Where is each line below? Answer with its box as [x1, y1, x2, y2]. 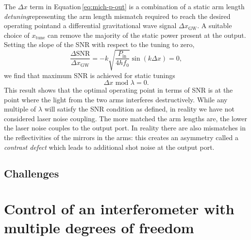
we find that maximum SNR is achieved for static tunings [4, 70, 175, 80]
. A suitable [197, 20, 232, 31]
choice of [4, 30, 30, 40]
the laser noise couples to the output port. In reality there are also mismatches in [4, 123, 246, 133]
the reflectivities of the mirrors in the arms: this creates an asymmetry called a [4, 132, 238, 143]
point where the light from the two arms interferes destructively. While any [4, 94, 228, 104]
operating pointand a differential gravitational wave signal [4, 20, 177, 31]
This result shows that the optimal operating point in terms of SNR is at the [4, 85, 233, 95]
